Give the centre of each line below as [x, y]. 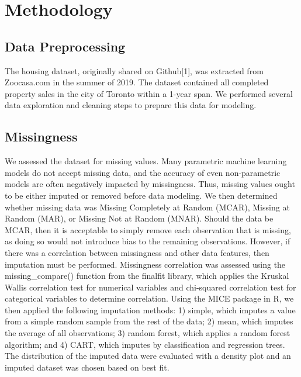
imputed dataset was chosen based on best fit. [87, 367]
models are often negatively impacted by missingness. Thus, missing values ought [150, 184]
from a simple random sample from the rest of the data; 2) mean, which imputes [149, 321]
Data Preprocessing [65, 46]
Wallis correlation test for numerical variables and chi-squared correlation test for [150, 287]
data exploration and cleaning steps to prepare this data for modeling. [131, 105]
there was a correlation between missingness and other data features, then [137, 252]
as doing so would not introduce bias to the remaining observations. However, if [148, 241]
